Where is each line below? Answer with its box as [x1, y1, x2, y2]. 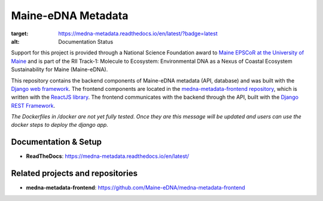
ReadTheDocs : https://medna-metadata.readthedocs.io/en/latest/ [26, 153, 190, 160]
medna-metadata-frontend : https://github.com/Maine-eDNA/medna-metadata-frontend [26, 184, 245, 191]
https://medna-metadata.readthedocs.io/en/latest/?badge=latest [58, 30, 218, 37]
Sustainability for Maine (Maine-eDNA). [11, 66, 108, 73]
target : [11, 30, 29, 37]
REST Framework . [11, 102, 56, 109]
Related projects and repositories [11, 168, 138, 179]
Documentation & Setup [11, 137, 102, 147]
